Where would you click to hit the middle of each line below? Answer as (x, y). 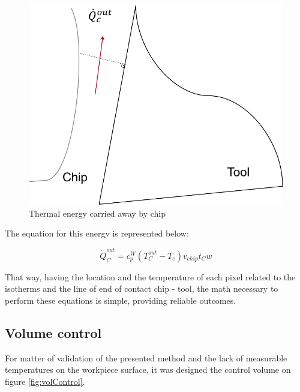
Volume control (53, 332)
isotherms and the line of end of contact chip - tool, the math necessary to (142, 288)
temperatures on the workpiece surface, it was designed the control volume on (148, 369)
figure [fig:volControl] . (45, 381)
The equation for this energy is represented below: (97, 233)
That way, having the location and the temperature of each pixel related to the (150, 276)
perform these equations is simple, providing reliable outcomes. (121, 300)
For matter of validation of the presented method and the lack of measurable (146, 357)
